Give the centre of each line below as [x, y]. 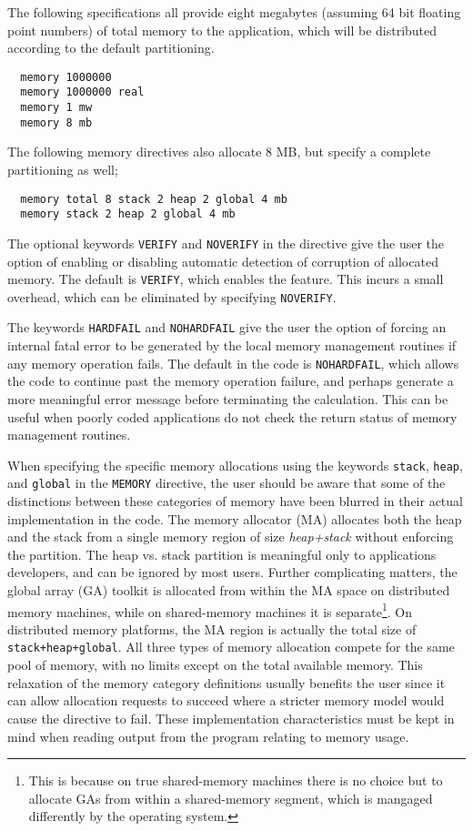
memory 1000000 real [82, 92]
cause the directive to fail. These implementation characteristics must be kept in [231, 718]
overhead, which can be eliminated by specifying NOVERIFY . [172, 296]
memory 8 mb [56, 122]
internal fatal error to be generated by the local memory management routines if [232, 345]
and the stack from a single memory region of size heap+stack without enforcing [231, 537]
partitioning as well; [63, 169]
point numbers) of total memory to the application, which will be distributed [222, 30]
